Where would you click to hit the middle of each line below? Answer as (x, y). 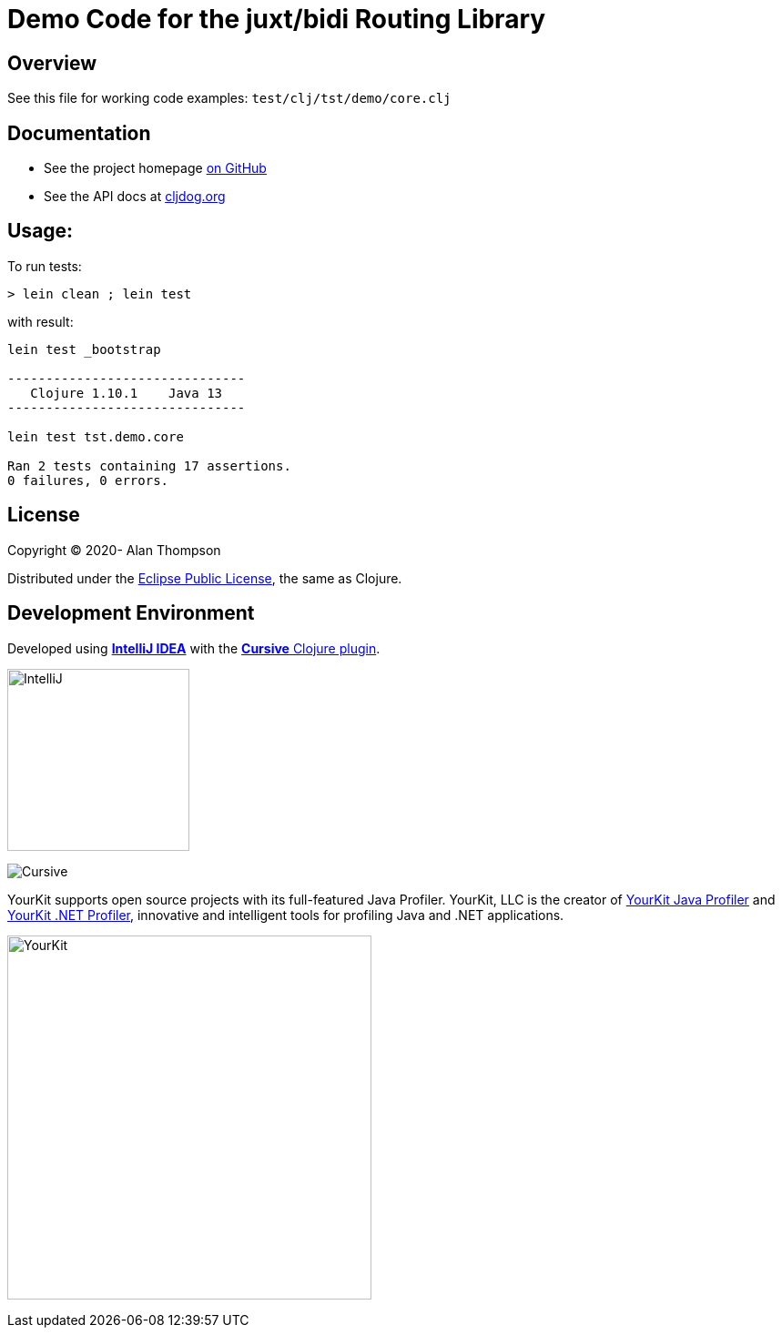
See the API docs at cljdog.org (135, 197)
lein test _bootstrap (84, 349)
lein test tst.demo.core (96, 436)
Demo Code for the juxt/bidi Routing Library (277, 19)
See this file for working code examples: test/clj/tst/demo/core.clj (229, 98)
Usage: (41, 231)
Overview (52, 63)
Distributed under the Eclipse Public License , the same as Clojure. (205, 578)
